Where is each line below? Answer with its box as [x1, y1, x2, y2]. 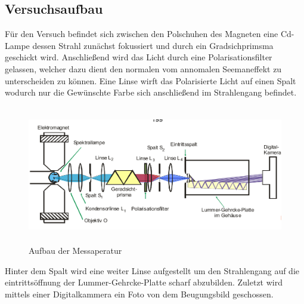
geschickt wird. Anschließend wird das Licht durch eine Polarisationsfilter [5, 51, 272, 63]
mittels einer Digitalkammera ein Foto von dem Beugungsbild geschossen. [5, 287, 274, 300]
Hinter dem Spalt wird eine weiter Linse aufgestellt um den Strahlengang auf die [5, 264, 300, 277]
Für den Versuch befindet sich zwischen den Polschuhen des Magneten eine [5, 27, 278, 40]
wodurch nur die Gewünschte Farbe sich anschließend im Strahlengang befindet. [5, 86, 297, 99]
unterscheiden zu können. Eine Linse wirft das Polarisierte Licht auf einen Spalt [5, 74, 296, 87]
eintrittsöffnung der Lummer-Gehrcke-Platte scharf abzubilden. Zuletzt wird [5, 276, 283, 288]
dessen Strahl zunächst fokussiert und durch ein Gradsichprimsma [32, 39, 274, 51]
